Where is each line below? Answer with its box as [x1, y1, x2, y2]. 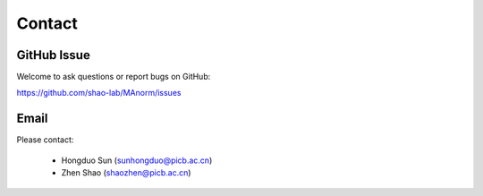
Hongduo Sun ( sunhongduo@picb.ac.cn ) [61, 155, 213, 166]
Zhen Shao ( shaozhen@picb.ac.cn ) [61, 167, 191, 178]
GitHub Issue [16, 47, 91, 63]
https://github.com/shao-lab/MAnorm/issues [16, 88, 182, 98]
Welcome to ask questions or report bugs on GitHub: [16, 72, 211, 82]
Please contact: [16, 134, 74, 145]
